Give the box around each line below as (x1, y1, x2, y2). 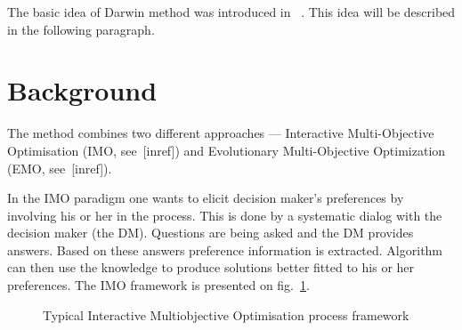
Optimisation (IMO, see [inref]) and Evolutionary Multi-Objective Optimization (7, 141, 446, 159)
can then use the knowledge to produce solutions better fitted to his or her (7, 258, 415, 277)
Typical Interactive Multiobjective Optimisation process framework (43, 305, 409, 324)
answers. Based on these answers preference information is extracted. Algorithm (7, 240, 443, 259)
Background (7, 72, 158, 109)
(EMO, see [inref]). (7, 158, 112, 177)
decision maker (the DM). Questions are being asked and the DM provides (7, 223, 414, 242)
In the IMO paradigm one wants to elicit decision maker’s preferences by (7, 189, 404, 207)
